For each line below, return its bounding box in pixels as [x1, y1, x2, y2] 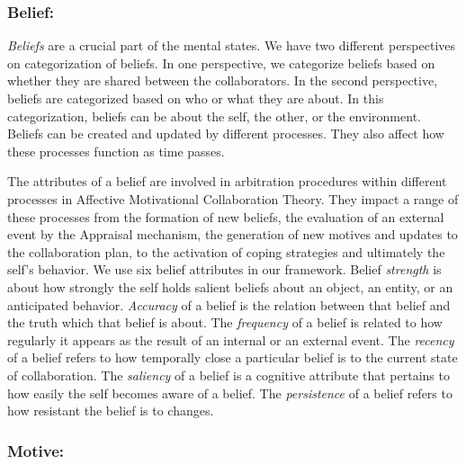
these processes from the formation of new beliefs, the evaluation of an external [7, 207, 444, 226]
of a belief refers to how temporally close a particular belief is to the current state [7, 348, 458, 367]
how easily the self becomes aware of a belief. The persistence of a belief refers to [7, 383, 453, 402]
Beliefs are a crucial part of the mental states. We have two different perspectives [7, 36, 456, 55]
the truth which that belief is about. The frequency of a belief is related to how [7, 313, 443, 332]
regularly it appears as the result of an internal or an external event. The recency [7, 330, 454, 349]
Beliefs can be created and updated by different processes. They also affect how [7, 124, 444, 143]
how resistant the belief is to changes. [7, 401, 214, 420]
